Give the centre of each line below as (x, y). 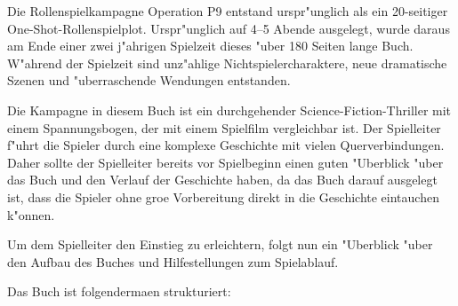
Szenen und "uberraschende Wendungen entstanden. (149, 80)
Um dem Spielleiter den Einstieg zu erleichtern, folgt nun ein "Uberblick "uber (220, 244)
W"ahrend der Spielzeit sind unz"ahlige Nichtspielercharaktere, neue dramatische (227, 63)
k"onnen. (31, 214)
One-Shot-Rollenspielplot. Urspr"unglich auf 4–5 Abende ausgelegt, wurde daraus (229, 28)
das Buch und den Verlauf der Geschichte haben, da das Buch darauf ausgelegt (222, 180)
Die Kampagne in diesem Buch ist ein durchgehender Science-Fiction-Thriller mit (229, 110)
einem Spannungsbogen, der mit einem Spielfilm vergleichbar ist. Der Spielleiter (224, 127)
